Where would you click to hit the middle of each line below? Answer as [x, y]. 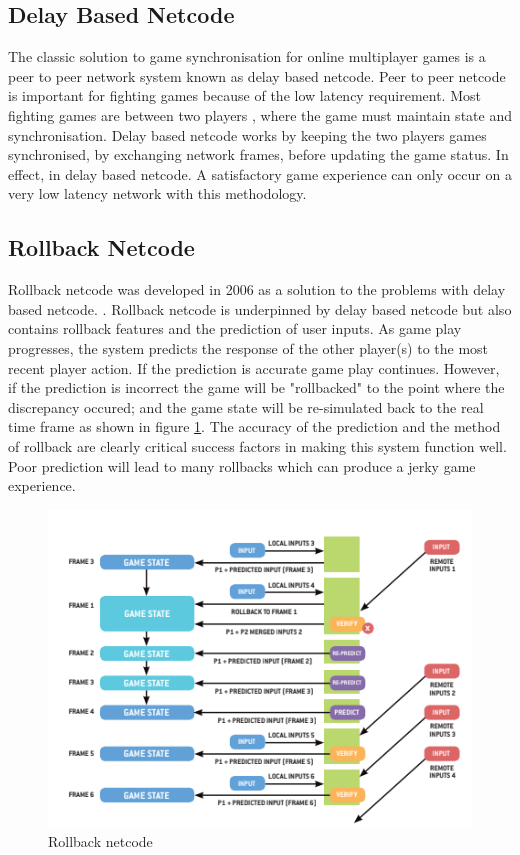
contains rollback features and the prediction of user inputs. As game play [235, 328]
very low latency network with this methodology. [157, 193]
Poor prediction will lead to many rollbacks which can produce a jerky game [242, 465]
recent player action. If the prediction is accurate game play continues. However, [254, 367]
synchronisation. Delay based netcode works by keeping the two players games [247, 134]
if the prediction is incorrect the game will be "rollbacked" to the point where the [256, 387]
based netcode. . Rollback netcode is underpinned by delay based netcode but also [260, 308]
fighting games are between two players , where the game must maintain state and [260, 114]
